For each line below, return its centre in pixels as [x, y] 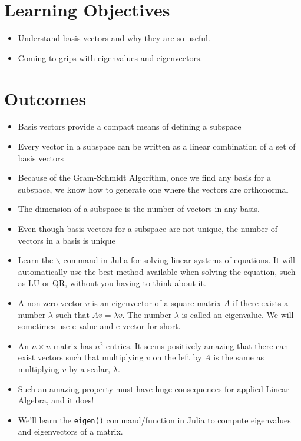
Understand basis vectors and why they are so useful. [114, 38]
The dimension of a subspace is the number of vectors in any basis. [139, 209]
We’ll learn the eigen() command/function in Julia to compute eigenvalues [154, 420]
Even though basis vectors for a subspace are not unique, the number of [148, 228]
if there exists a [260, 302]
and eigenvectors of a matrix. [70, 431]
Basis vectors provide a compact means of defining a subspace [130, 126]
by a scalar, [90, 368]
